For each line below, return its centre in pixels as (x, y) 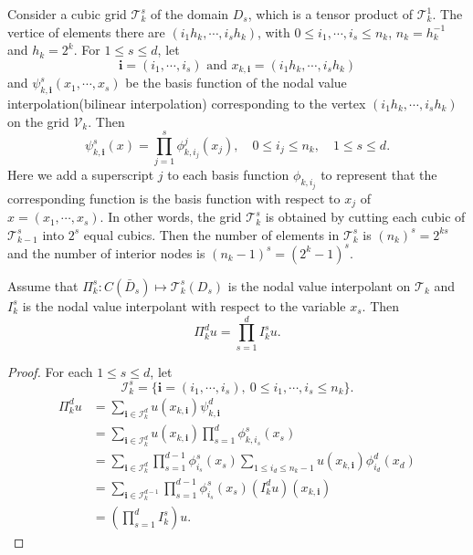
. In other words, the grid (171, 217)
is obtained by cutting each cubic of (365, 217)
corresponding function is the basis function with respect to (174, 198)
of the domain (189, 14)
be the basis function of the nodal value (236, 83)
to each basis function (228, 175)
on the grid (38, 121)
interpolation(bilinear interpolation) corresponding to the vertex (187, 104)
